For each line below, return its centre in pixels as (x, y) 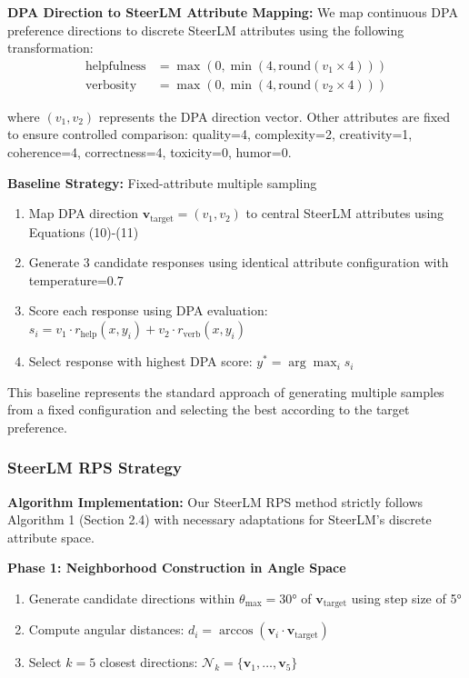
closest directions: (149, 662)
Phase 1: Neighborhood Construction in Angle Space (177, 568)
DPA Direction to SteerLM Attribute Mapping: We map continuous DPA (233, 12)
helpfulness (115, 66)
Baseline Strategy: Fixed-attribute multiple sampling (162, 182)
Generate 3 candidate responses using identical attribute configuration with (239, 262)
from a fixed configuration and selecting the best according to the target (209, 409)
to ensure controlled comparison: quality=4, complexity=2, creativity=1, (210, 134)
